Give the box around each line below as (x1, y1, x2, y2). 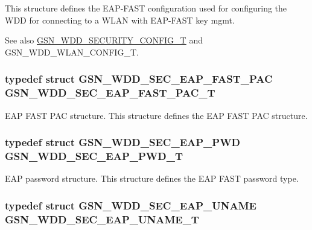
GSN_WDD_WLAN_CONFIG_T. (5, 45, 139, 58)
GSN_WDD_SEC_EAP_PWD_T (5, 148, 183, 163)
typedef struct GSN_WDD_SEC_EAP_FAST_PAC (5, 71, 273, 86)
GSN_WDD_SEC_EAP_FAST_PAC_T (5, 85, 215, 100)
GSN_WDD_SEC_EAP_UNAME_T (5, 211, 199, 226)
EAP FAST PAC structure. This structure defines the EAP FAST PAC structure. (5, 109, 308, 121)
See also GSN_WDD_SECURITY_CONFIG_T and (5, 34, 203, 46)
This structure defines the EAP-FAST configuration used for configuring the (5, 2, 287, 14)
